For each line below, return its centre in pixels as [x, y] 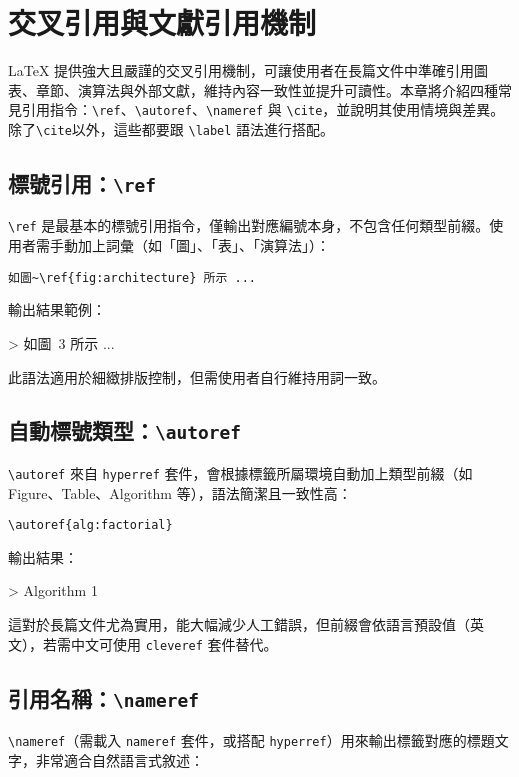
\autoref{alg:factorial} [90, 525]
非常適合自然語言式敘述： [119, 759]
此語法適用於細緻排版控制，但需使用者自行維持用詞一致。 [197, 376]
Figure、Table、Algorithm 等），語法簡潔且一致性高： [180, 492]
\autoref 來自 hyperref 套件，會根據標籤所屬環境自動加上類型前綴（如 [240, 472]
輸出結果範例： [57, 309]
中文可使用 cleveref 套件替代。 [174, 643]
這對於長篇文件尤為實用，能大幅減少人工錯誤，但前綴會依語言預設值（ [239, 623]
